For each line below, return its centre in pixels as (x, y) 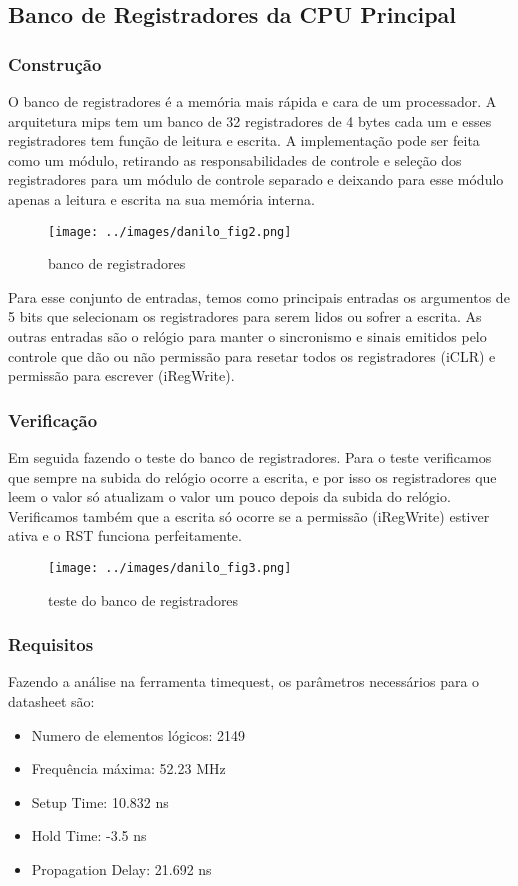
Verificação (53, 419)
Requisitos (51, 644)
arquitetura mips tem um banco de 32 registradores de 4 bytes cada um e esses (250, 120)
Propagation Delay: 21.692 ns (121, 869)
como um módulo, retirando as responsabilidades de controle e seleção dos (235, 159)
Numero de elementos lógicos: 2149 (138, 734)
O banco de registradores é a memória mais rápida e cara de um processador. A (252, 101)
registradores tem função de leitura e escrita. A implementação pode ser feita (244, 140)
